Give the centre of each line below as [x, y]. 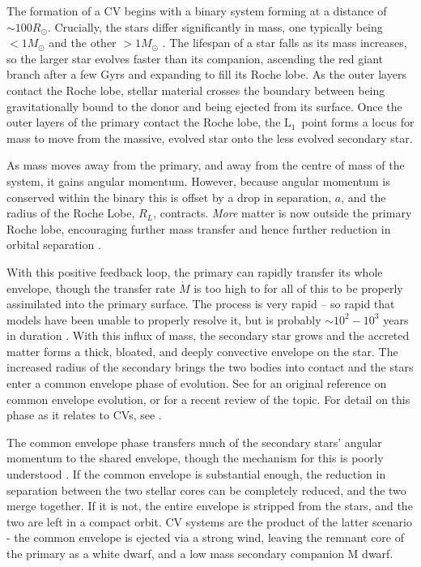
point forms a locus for [358, 122]
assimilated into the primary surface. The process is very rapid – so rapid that [201, 304]
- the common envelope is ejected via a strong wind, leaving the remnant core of [205, 537]
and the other [83, 43]
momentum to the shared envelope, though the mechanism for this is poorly [195, 458]
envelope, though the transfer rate [91, 288]
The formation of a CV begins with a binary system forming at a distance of [197, 11]
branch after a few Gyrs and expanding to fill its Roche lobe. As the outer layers [206, 74]
